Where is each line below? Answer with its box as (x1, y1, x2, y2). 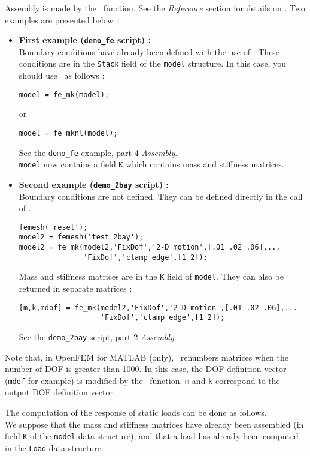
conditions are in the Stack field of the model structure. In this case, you (19, 57, 286, 70)
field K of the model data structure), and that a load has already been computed (5, 430, 299, 442)
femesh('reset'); (19, 223, 88, 232)
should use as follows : (19, 69, 105, 82)
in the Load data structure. (5, 441, 104, 454)
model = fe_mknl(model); (19, 128, 118, 137)
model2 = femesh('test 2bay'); (19, 233, 144, 242)
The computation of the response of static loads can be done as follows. (5, 406, 267, 419)
